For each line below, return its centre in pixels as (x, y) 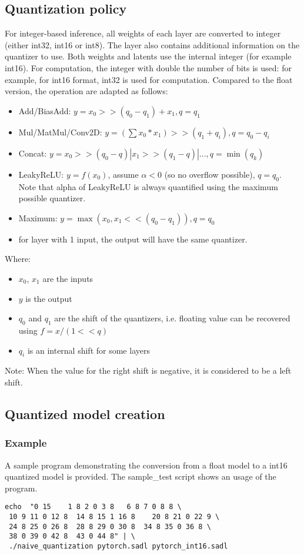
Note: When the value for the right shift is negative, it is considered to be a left (148, 370)
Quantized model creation (85, 413)
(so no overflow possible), (210, 174)
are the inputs (68, 278)
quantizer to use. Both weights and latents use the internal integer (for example (148, 56)
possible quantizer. (52, 198)
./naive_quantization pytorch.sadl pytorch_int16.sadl (118, 546)
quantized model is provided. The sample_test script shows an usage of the (141, 476)
